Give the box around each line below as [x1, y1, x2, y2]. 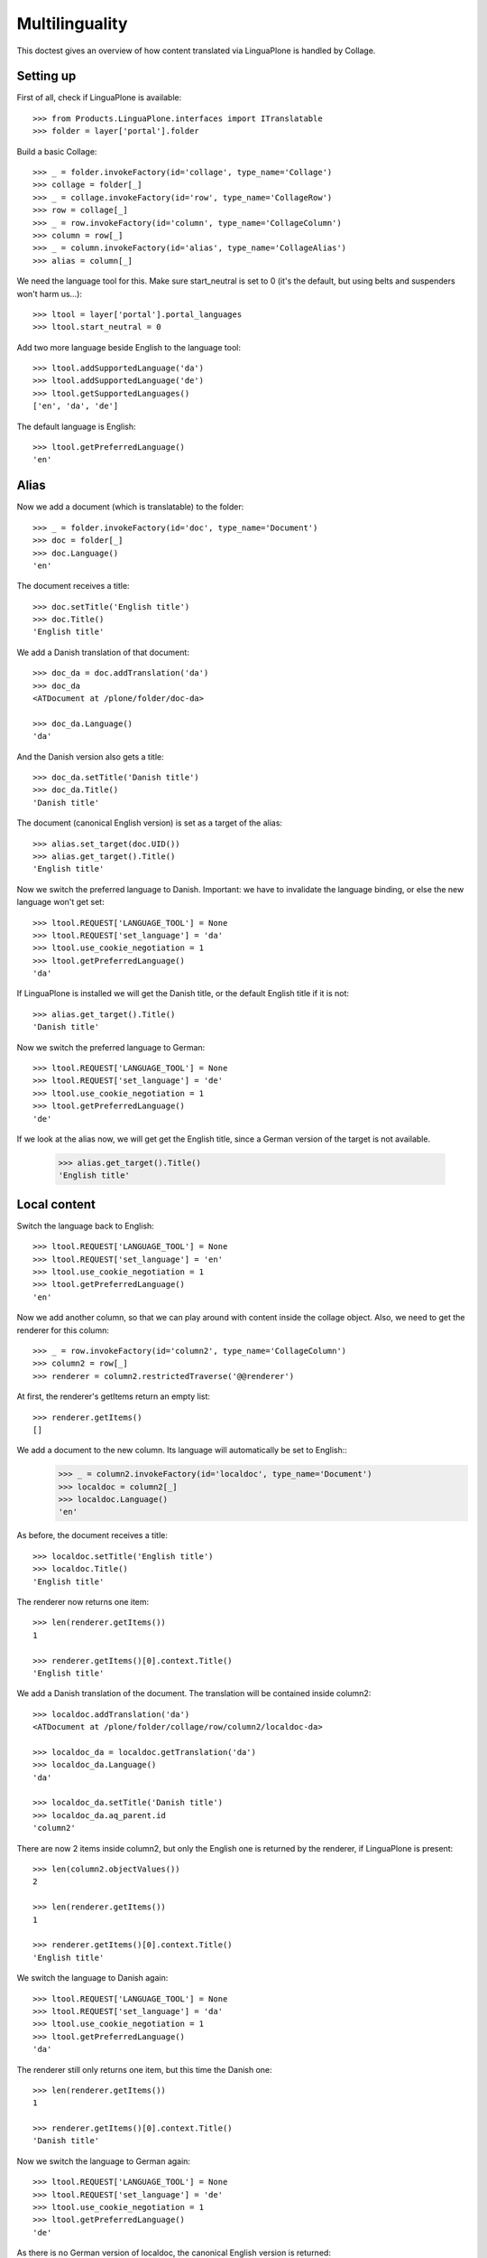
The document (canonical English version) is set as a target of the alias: [16, 817, 283, 828]
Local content [16, 1197, 96, 1212]
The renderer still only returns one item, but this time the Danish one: [16, 2064, 272, 2075]
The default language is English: [16, 421, 136, 432]
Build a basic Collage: [16, 145, 97, 157]
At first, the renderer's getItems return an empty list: [16, 1391, 211, 1402]
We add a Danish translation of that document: [16, 647, 189, 658]
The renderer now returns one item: [16, 1597, 150, 1608]
